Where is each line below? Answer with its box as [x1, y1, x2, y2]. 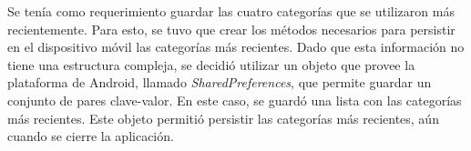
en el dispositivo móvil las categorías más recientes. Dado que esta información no [7, 37, 465, 56]
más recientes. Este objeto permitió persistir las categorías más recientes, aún [7, 108, 439, 127]
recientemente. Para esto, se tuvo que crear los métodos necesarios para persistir [7, 19, 456, 38]
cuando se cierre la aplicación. [7, 126, 174, 146]
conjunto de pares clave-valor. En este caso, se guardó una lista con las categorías [7, 90, 462, 109]
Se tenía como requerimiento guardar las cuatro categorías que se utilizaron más [7, 2, 455, 20]
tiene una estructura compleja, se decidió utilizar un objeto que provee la [7, 55, 415, 74]
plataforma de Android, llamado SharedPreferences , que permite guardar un [7, 73, 432, 92]
